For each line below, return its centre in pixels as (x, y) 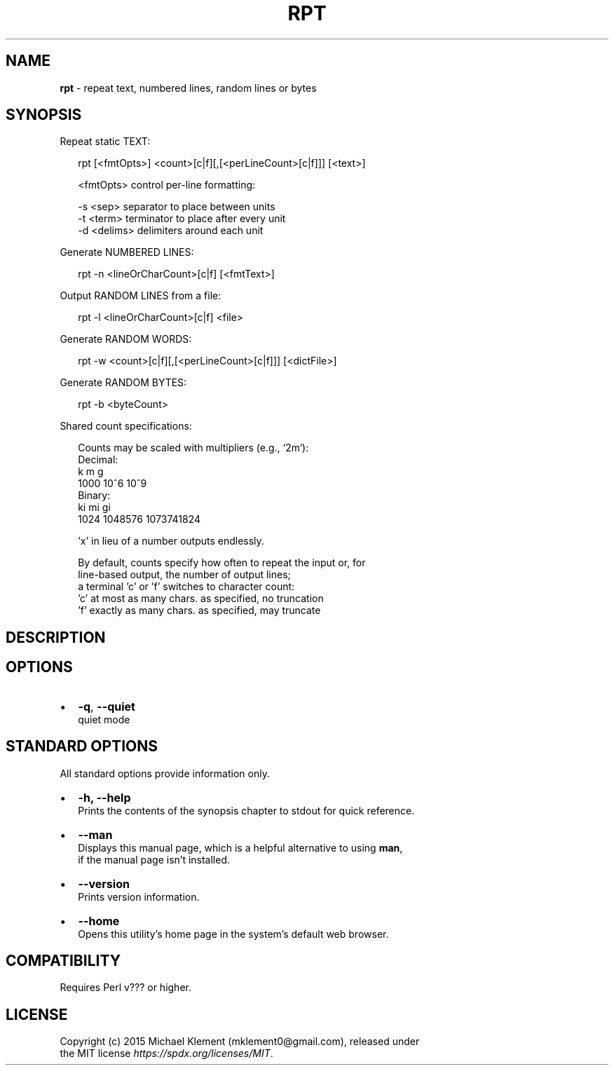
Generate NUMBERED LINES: (127, 252)
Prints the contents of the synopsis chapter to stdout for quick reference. (246, 810)
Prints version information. (139, 896)
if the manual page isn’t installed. (154, 859)
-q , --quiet (107, 706)
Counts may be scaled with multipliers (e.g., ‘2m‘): (193, 448)
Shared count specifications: (126, 426)
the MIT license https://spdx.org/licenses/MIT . (166, 1053)
